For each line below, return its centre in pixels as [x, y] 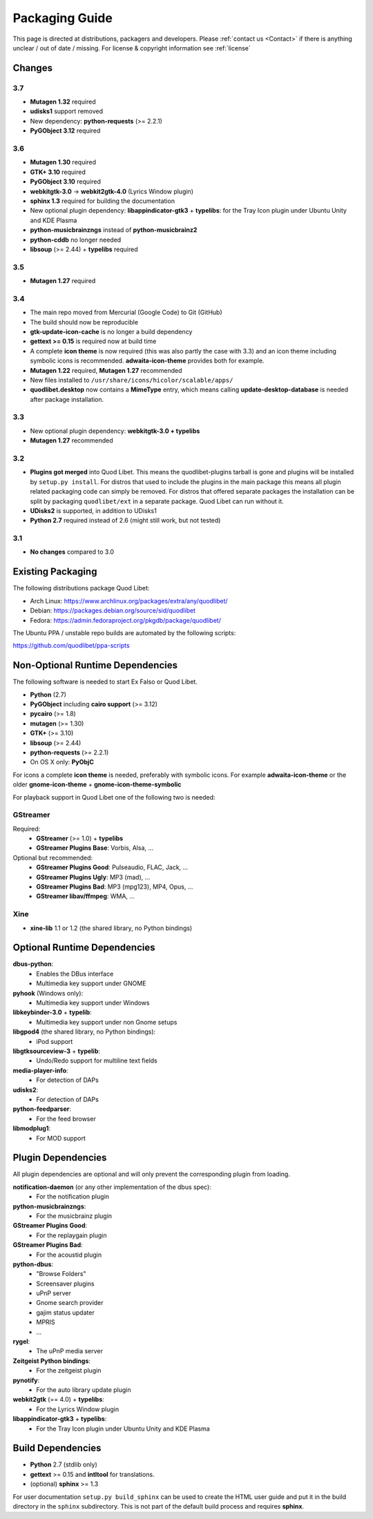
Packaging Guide [63, 18]
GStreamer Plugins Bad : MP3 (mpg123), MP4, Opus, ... [115, 887]
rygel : [21, 1342]
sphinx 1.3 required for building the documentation [103, 201]
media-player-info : [40, 1070]
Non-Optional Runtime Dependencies [95, 665]
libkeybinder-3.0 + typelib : [52, 1012]
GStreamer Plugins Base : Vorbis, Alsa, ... [95, 848]
